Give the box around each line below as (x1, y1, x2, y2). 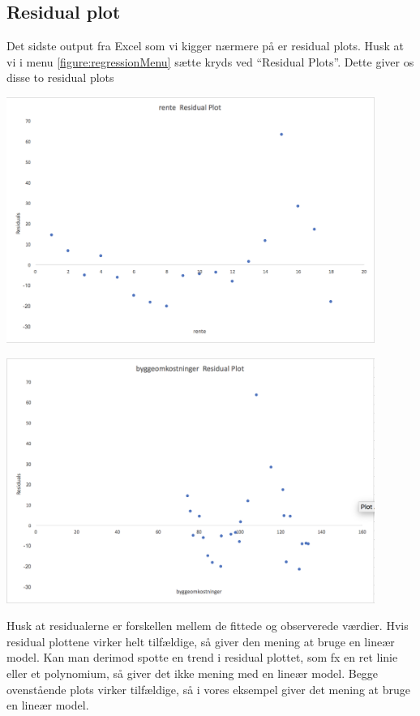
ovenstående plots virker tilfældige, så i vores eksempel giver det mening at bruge (6, 680, 410, 697)
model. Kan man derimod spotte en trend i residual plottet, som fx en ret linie (6, 649, 398, 666)
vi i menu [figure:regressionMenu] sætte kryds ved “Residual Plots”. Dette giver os (6, 53, 414, 70)
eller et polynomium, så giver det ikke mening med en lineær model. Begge (6, 664, 379, 681)
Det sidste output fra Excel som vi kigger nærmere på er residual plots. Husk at (6, 37, 404, 54)
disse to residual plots (6, 69, 114, 86)
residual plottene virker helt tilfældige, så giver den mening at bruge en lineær (6, 632, 395, 650)
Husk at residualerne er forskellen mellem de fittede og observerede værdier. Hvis (6, 617, 409, 634)
